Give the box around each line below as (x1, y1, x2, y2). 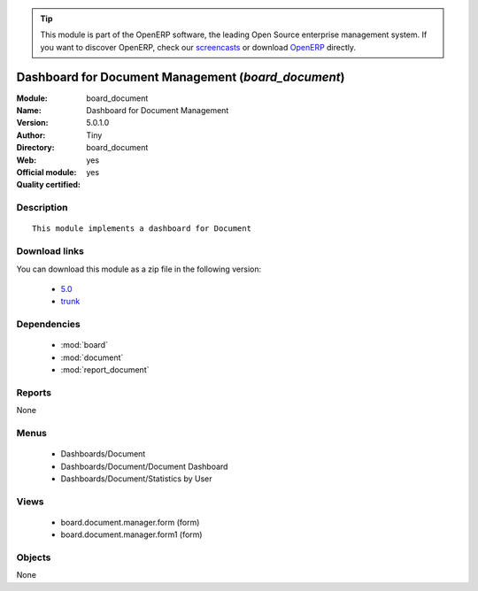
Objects (16, 551, 51, 564)
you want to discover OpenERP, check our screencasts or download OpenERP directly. (40, 42, 357, 52)
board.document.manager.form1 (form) (60, 529, 203, 540)
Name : (16, 105, 42, 116)
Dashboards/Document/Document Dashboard (60, 461, 228, 472)
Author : (16, 129, 46, 141)
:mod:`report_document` (60, 365, 150, 375)
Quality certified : (16, 180, 81, 190)
